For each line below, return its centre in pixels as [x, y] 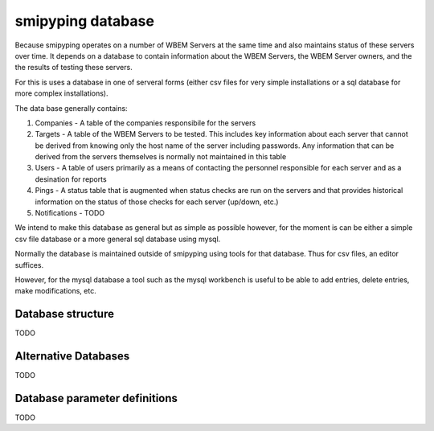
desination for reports [71, 179]
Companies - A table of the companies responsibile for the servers [145, 123]
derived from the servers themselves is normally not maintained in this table [161, 157]
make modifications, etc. [55, 291]
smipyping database [84, 21]
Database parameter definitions [96, 398]
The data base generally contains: [71, 108]
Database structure [64, 314]
